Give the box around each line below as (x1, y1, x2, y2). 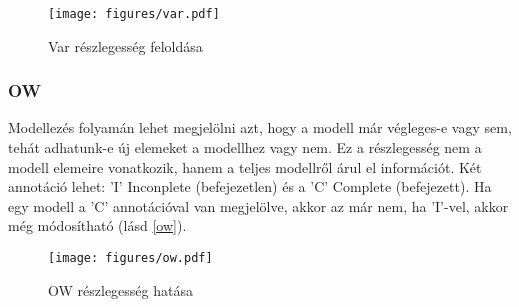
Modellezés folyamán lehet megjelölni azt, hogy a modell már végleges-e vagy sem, (8, 117, 512, 138)
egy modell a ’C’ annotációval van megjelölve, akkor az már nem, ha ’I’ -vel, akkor (8, 195, 509, 216)
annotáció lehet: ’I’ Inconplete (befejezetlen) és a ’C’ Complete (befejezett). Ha (8, 176, 492, 197)
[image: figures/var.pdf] (48, 7, 220, 21)
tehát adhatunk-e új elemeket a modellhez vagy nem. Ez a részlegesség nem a (8, 137, 482, 158)
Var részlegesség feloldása (48, 35, 203, 56)
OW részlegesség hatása (48, 279, 193, 300)
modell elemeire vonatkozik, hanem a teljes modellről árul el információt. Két (8, 156, 482, 177)
